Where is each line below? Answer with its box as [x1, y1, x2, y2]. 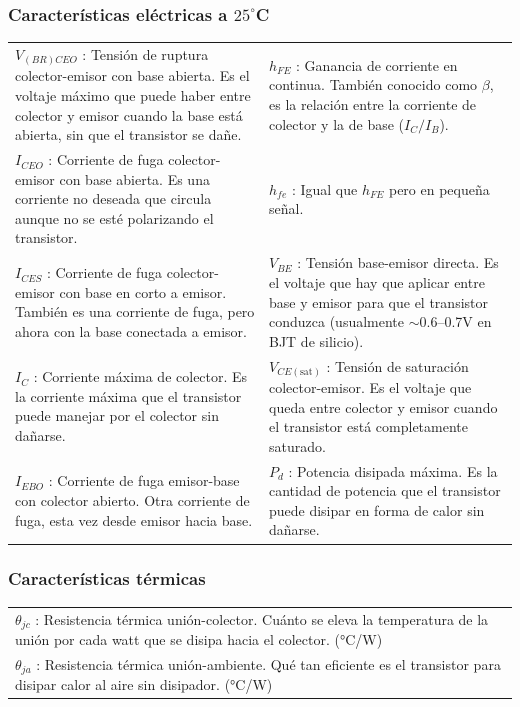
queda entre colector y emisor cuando [268, 396, 498, 417]
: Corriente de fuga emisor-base [48, 470, 240, 491]
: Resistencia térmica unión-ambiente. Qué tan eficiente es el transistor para [36, 653, 501, 674]
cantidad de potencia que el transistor [268, 480, 501, 501]
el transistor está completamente [268, 416, 468, 437]
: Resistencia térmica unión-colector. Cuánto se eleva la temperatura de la [35, 608, 489, 629]
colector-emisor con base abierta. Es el [15, 65, 250, 86]
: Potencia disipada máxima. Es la [288, 460, 498, 481]
